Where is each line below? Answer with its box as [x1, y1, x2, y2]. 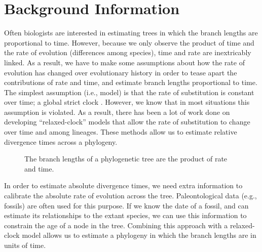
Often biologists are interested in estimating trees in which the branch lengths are [4, 27, 258, 38]
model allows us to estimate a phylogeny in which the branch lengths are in [22, 230, 256, 240]
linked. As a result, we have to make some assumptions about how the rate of [4, 57, 245, 67]
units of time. [4, 240, 46, 250]
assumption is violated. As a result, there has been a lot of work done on [4, 106, 230, 117]
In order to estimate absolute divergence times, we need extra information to [4, 180, 243, 191]
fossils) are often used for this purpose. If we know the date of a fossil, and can [4, 200, 249, 211]
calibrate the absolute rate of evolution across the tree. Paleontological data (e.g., [4, 190, 257, 201]
